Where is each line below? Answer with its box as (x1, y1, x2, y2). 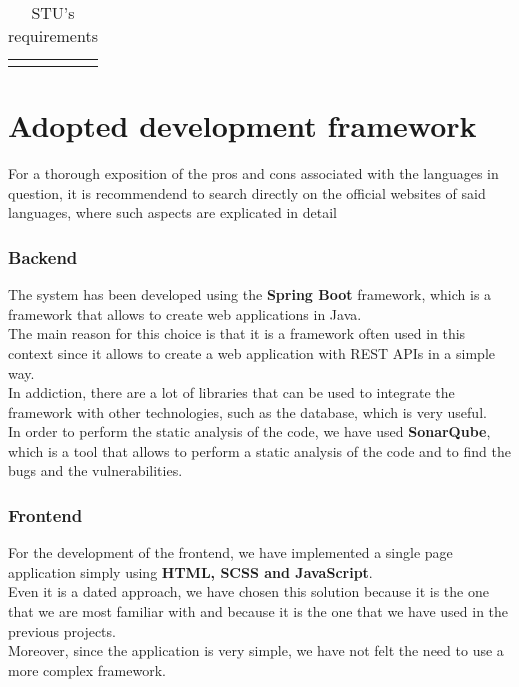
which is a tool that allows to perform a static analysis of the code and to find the (8, 440, 511, 461)
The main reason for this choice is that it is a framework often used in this (8, 323, 466, 344)
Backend (8, 244, 78, 269)
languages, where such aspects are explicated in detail (8, 202, 337, 223)
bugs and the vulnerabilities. (8, 460, 183, 481)
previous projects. (8, 620, 116, 641)
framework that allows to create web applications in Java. (8, 303, 362, 324)
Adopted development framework (8, 105, 477, 146)
